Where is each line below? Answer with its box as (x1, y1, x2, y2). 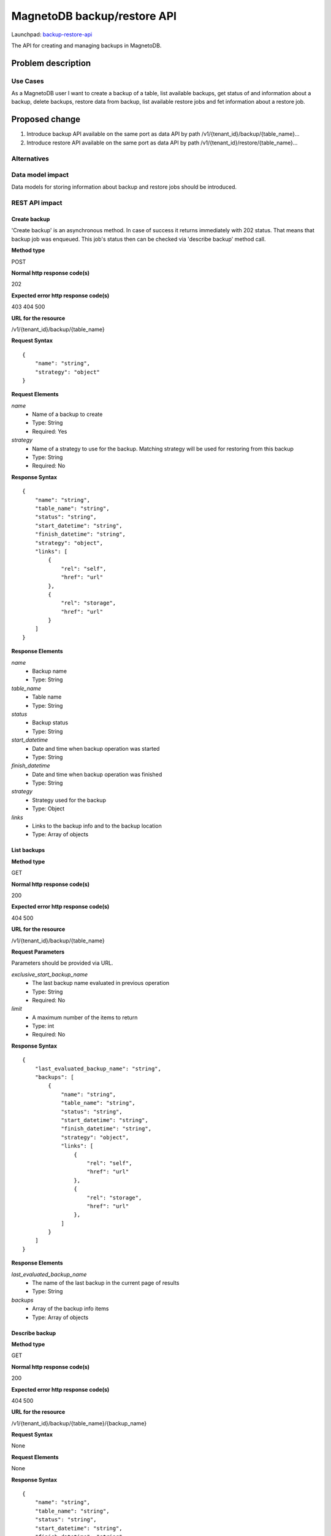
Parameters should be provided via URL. (11, 959, 113, 967)
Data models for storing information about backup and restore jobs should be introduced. (11, 183, 237, 190)
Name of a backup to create (32, 410, 103, 418)
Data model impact (11, 171, 69, 179)
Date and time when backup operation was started (32, 745, 160, 752)
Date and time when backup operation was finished (32, 770, 162, 778)
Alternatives (11, 154, 49, 163)
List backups (11, 847, 45, 854)
